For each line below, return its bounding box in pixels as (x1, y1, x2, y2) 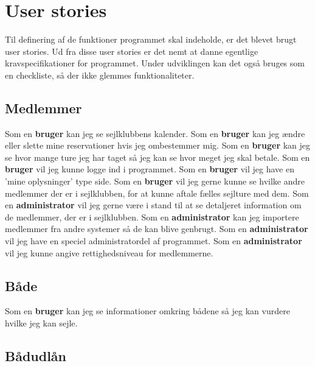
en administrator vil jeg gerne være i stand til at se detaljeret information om (5, 199, 302, 211)
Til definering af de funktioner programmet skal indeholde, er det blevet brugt (5, 33, 297, 46)
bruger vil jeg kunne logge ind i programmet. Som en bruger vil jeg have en (5, 163, 294, 175)
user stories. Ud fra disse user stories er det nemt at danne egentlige (5, 44, 258, 57)
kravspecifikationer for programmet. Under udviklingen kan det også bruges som (5, 57, 305, 69)
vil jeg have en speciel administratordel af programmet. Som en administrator (5, 234, 302, 247)
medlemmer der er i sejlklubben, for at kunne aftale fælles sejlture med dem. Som (5, 186, 309, 199)
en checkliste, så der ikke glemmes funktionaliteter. (5, 68, 195, 81)
